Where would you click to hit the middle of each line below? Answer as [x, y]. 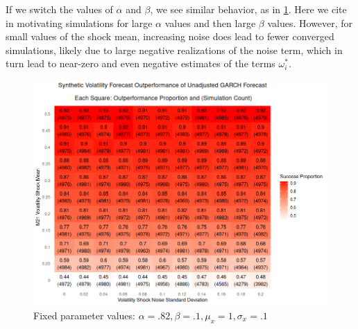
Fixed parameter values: [84, 315]
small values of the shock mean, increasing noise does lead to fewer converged [170, 36]
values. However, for [310, 23]
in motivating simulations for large [79, 23]
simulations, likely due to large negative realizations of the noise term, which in [174, 50]
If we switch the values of [59, 9]
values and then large [210, 23]
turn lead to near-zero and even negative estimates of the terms [140, 63]
